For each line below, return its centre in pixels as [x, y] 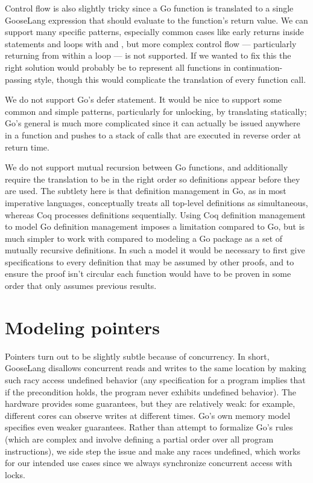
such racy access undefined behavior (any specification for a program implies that [155, 379]
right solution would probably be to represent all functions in [118, 67]
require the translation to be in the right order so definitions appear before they [153, 179]
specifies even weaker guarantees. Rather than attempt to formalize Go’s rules [149, 427]
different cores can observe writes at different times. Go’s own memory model [148, 415]
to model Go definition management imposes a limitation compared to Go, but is [155, 226]
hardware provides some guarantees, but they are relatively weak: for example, [150, 404]
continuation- [258, 67]
